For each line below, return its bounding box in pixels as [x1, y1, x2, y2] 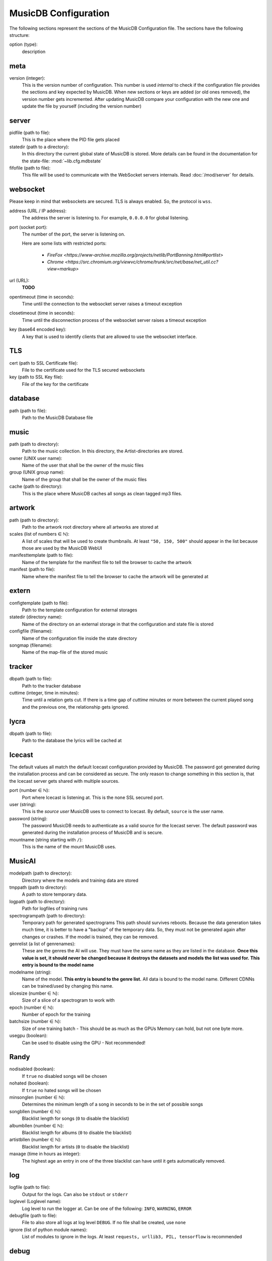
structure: [9, 32, 30, 38]
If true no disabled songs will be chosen [22, 1073, 107, 1079]
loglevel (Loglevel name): [9, 1198, 61, 1205]
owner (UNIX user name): [9, 455, 62, 461]
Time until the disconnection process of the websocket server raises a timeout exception [22, 317, 207, 323]
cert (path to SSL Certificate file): [9, 360, 78, 366]
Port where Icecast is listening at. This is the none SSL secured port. [22, 794, 164, 800]
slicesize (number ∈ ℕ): [9, 990, 59, 996]
